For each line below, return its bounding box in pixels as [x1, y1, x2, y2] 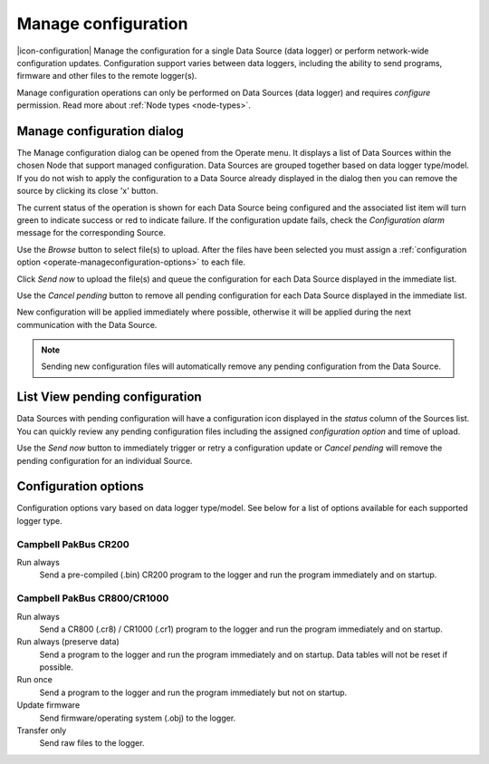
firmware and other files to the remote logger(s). [16, 71, 197, 82]
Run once [16, 674, 53, 685]
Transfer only [16, 725, 67, 736]
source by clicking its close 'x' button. [16, 186, 158, 197]
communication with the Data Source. [16, 319, 158, 330]
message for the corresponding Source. [16, 227, 167, 238]
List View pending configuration [16, 390, 203, 405]
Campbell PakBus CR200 [16, 537, 130, 550]
